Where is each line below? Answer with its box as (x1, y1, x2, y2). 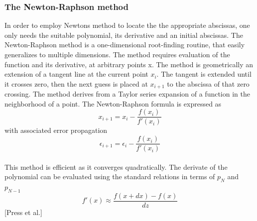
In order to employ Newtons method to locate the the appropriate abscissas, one (4, 20, 250, 30)
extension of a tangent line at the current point (4, 69, 148, 79)
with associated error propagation (4, 125, 108, 135)
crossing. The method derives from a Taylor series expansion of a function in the (4, 89, 250, 99)
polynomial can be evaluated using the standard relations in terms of (4, 171, 215, 182)
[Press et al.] (4, 207, 42, 217)
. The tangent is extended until (156, 69, 252, 79)
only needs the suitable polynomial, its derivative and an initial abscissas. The (4, 29, 243, 40)
